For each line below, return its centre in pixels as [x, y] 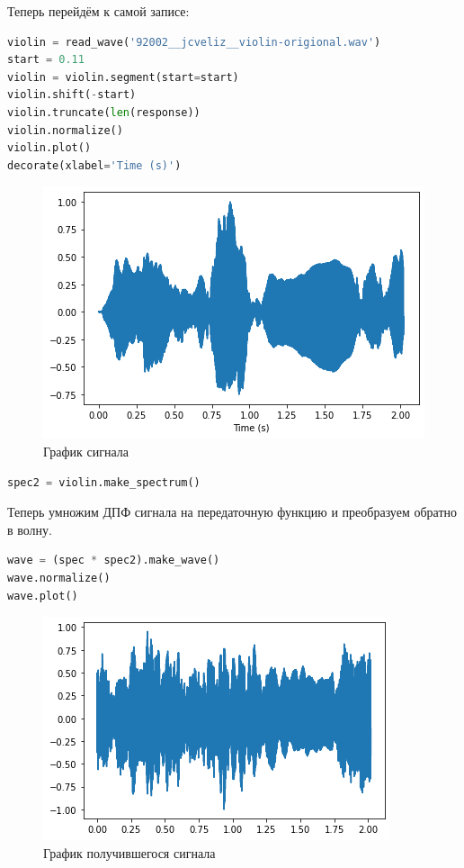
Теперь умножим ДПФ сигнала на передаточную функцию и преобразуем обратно [232, 512]
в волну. [30, 529]
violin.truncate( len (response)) [104, 112]
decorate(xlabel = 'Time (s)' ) [94, 165]
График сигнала [86, 451]
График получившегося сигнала [129, 852]
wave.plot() [43, 596]
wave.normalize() [59, 578]
